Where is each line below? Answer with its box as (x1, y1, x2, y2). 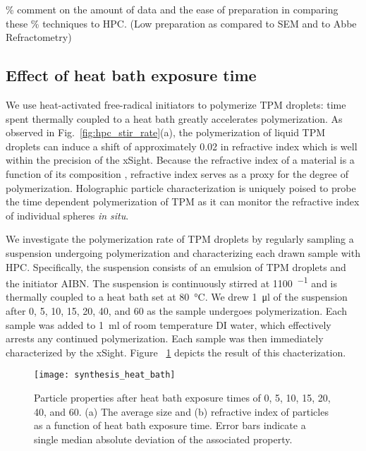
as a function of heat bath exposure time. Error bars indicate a (34, 418, 306, 433)
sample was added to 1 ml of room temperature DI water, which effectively (6, 317, 331, 332)
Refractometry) (6, 30, 72, 44)
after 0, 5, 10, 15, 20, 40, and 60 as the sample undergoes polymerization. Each (6, 303, 347, 318)
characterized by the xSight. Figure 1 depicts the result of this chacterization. (6, 344, 346, 359)
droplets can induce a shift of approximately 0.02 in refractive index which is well (6, 138, 358, 153)
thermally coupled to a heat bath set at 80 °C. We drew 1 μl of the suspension (6, 289, 348, 304)
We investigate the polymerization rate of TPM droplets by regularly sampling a (6, 231, 354, 246)
